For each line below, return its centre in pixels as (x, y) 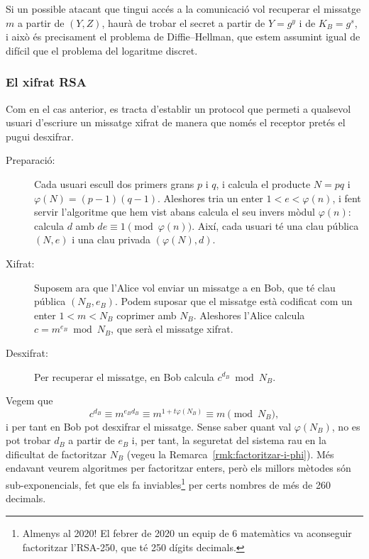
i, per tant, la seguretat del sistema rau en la (229, 440)
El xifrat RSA (46, 82)
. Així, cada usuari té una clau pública (275, 225)
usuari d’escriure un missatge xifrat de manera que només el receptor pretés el (176, 122)
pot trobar (28, 440)
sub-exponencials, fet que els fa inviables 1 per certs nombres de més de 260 (168, 483)
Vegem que (29, 400)
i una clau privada (111, 239)
